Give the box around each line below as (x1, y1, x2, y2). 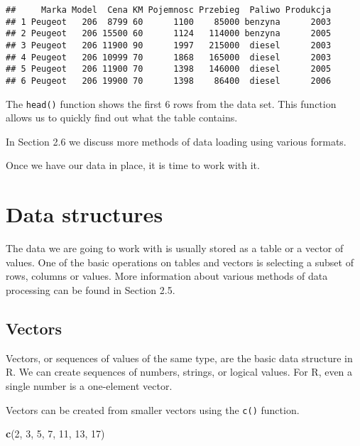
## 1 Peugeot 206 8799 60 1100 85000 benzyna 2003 (6, 16, 332, 27)
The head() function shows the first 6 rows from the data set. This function (6, 96, 337, 111)
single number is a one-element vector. (6, 378, 173, 393)
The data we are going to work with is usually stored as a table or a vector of (6, 241, 344, 256)
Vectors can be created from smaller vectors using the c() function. (6, 402, 300, 417)
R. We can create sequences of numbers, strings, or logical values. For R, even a (6, 364, 353, 379)
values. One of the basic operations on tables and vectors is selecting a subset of (6, 254, 354, 269)
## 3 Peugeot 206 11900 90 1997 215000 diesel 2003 (6, 40, 332, 50)
